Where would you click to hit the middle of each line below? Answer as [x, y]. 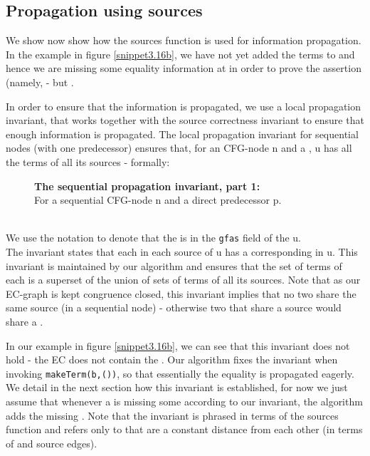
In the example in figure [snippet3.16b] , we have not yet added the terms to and [180, 54]
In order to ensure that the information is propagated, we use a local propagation [184, 106]
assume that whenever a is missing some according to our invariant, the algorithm [184, 401]
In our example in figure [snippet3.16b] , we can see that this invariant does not [178, 345]
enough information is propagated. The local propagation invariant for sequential [182, 134]
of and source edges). [52, 443]
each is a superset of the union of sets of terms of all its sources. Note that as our [183, 280]
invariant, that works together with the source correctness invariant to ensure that [185, 120]
